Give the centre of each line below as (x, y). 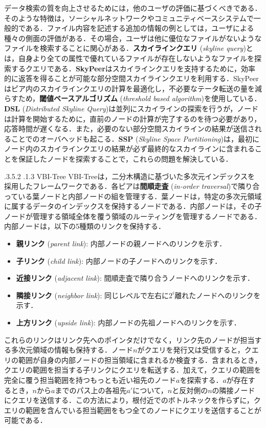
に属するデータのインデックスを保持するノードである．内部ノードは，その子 (133, 206)
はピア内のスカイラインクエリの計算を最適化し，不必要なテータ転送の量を (129, 88)
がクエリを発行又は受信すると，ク (194, 350)
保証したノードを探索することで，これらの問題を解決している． (125, 158)
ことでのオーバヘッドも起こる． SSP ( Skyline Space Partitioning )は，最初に (135, 138)
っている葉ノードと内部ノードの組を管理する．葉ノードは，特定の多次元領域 (133, 196)
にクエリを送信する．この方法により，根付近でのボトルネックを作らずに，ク (132, 400)
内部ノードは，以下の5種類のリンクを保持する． (85, 226)
